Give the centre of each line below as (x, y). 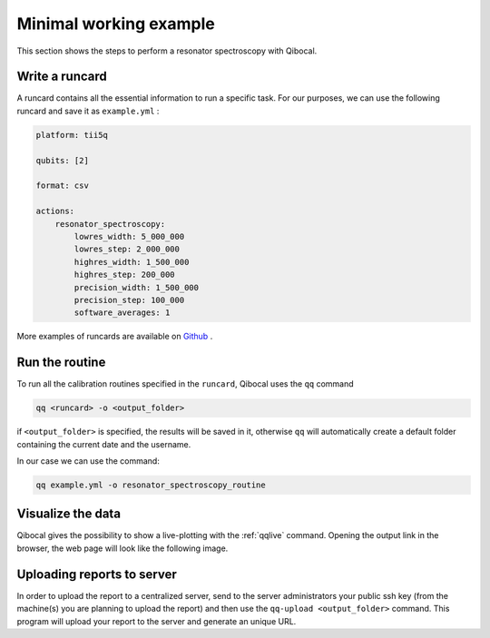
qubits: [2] (63, 160)
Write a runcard (62, 77)
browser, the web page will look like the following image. (122, 548)
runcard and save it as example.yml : (88, 111)
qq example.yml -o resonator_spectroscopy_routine (151, 485)
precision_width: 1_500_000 (137, 287)
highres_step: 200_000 (125, 275)
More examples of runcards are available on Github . (115, 337)
